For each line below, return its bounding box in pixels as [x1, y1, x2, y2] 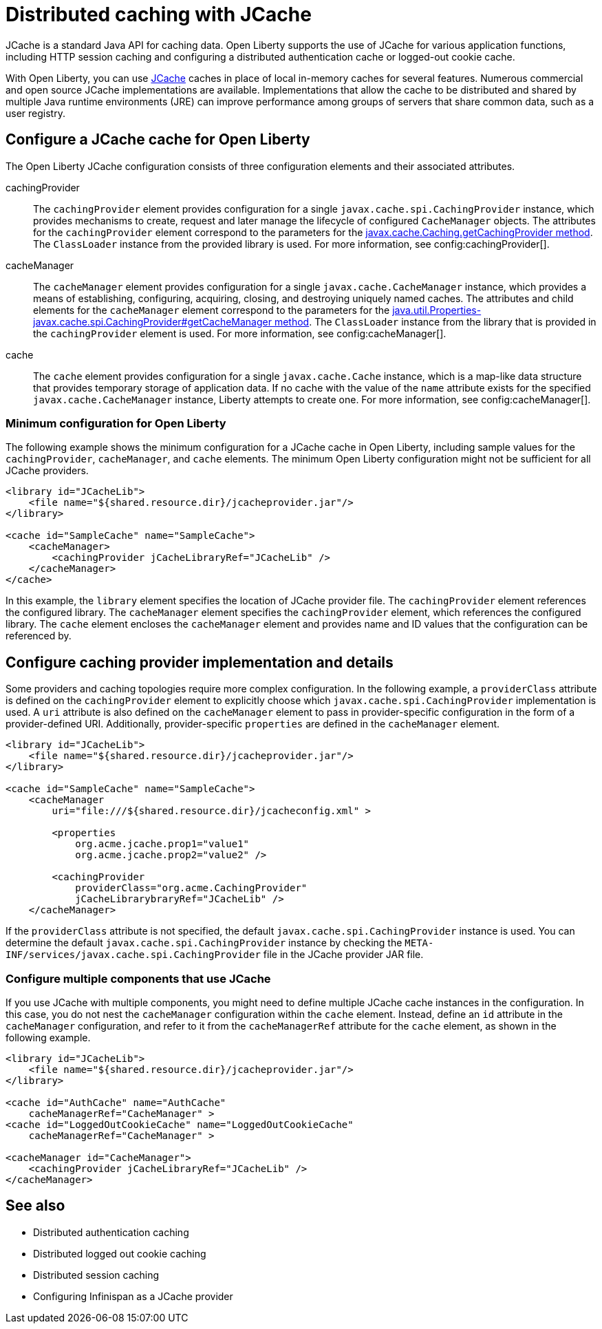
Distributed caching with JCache [6, 3, 312, 26]
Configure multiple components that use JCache [6, 971, 271, 986]
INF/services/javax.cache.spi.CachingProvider [6, 949, 261, 961]
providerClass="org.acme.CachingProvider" [75, 882, 308, 894]
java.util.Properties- [392, 304, 482, 316]
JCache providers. [6, 465, 89, 477]
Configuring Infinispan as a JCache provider [33, 1290, 233, 1302]
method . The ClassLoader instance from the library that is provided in [274, 315, 596, 328]
